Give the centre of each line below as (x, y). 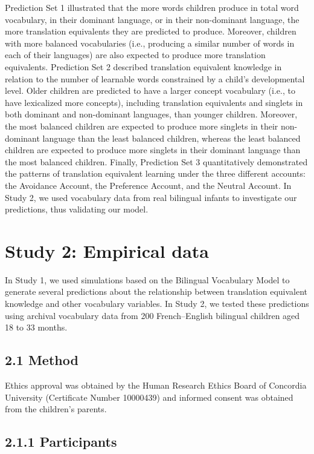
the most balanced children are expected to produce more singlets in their (142, 126)
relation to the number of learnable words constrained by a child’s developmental (155, 78)
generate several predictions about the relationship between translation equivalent (156, 291)
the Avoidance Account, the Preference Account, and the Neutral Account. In (148, 185)
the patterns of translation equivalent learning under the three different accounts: (155, 173)
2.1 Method (42, 360)
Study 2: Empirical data (107, 250)
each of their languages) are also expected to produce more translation (135, 55)
